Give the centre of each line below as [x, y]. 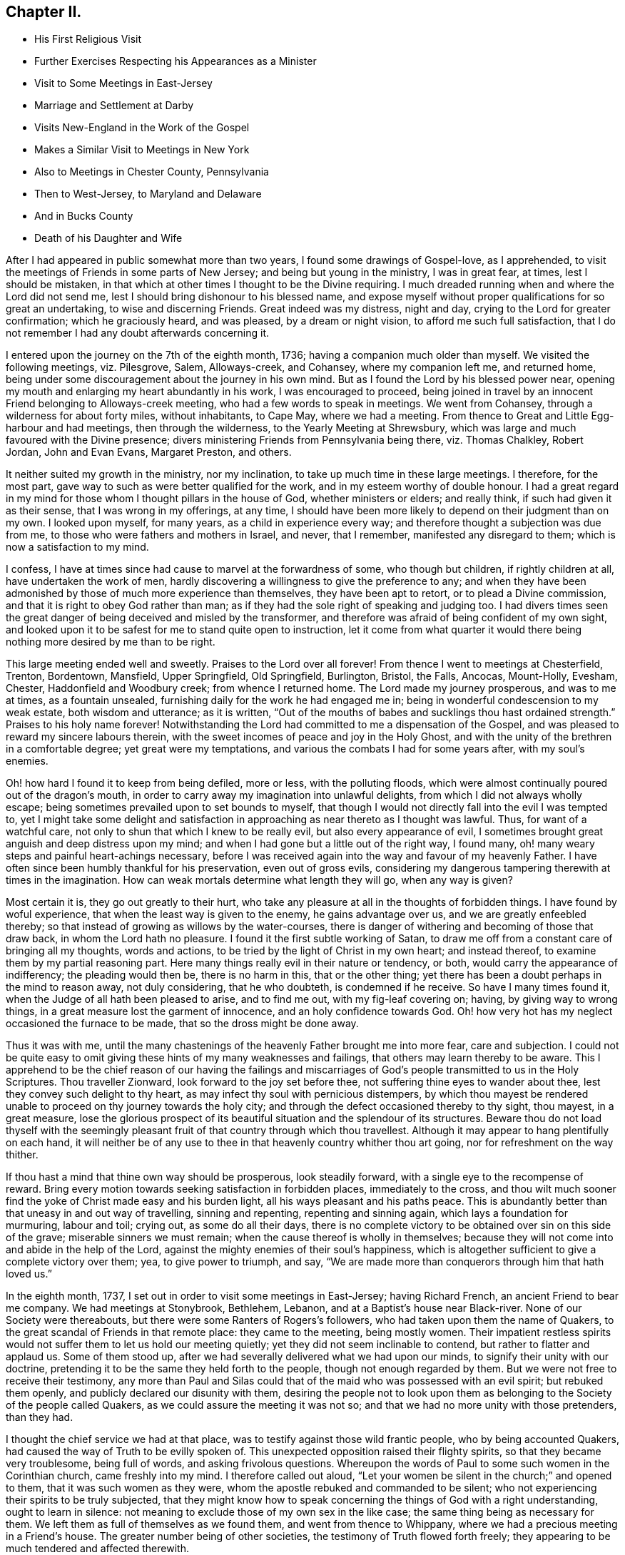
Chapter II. [44, 12]
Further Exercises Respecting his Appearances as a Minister [176, 61]
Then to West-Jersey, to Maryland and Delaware [148, 194]
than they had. [40, 1417]
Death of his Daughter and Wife [108, 238]
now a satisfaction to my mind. [77, 547]
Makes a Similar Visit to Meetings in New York [142, 150]
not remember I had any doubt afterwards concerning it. [138, 333]
